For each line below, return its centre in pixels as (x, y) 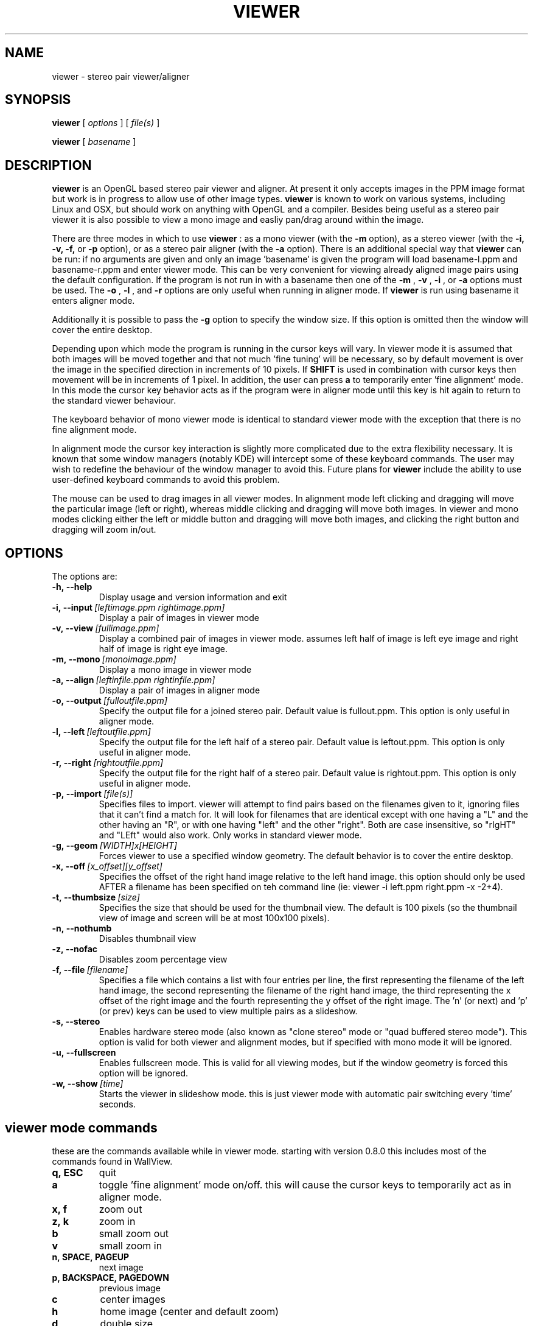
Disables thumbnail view (148, 939)
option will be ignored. (144, 1073)
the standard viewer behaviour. (114, 401)
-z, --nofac (75, 949)
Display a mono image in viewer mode (175, 670)
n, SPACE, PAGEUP (90, 1257)
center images (133, 1299)
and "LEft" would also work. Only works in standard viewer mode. (230, 835)
